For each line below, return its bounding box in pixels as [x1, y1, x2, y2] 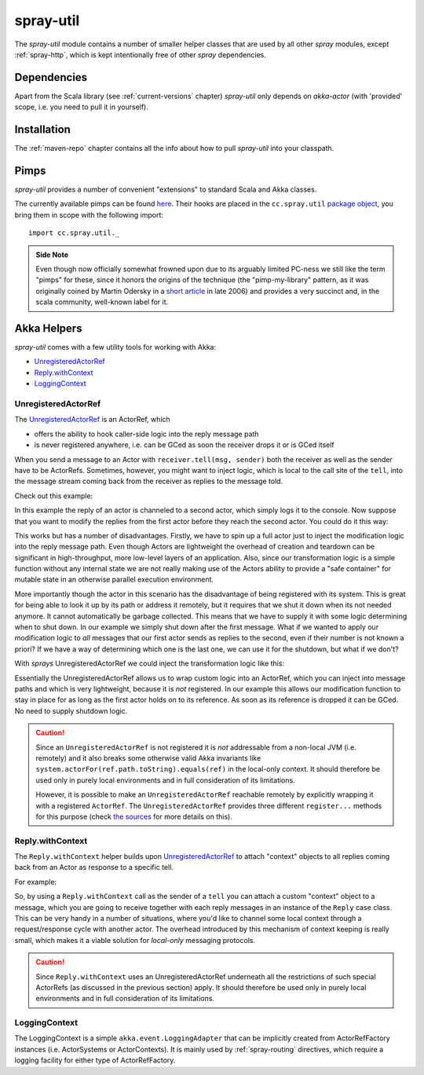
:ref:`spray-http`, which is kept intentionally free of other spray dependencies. [14, 50, 267, 59]
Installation [14, 123, 71, 137]
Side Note [35, 250, 69, 259]
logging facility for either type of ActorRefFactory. [14, 1055, 176, 1065]
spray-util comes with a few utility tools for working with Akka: [14, 343, 216, 352]
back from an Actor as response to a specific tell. [14, 863, 174, 872]
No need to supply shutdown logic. [14, 706, 128, 715]
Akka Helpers [14, 321, 82, 335]
